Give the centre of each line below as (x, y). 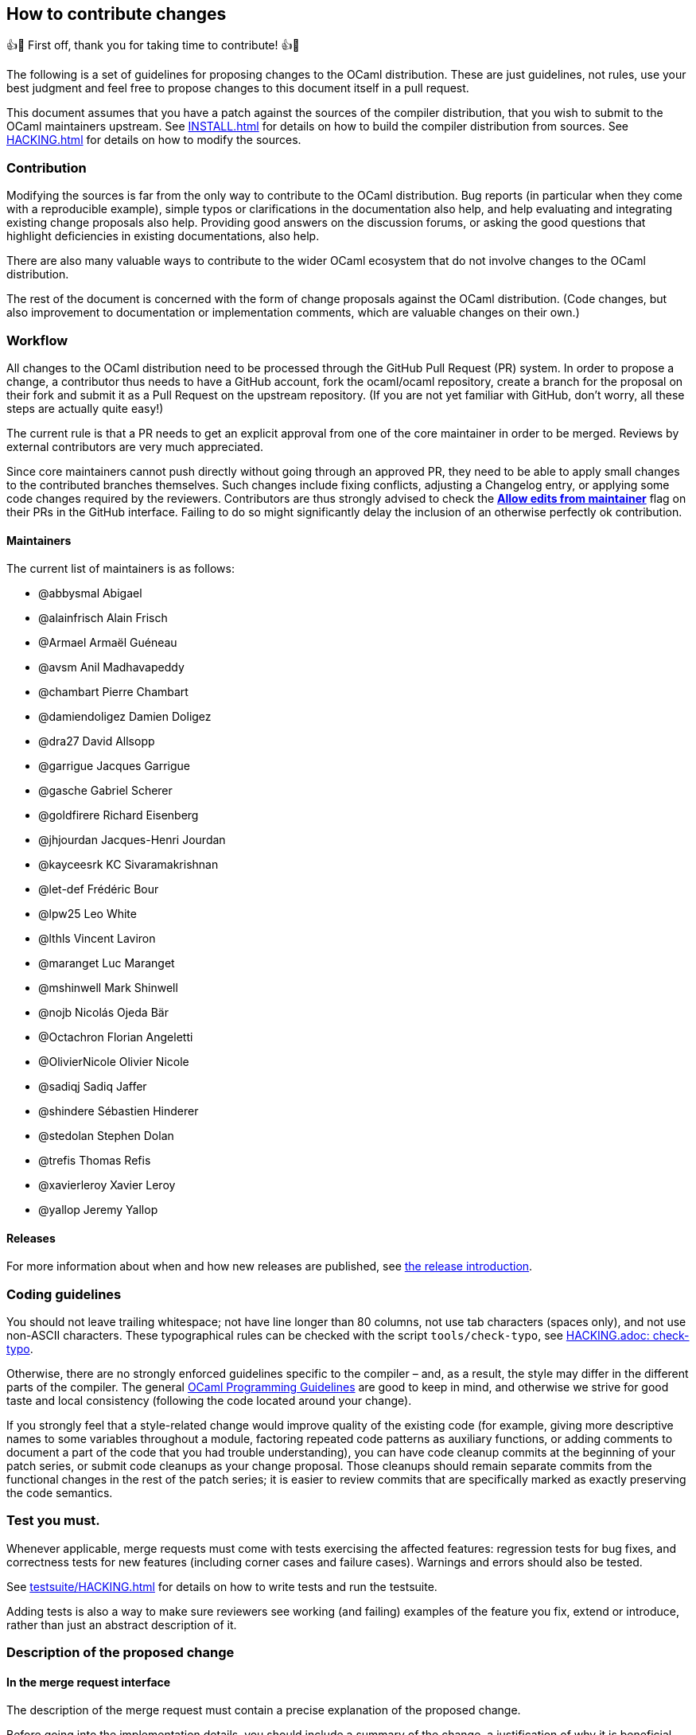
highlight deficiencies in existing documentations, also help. (163, 236)
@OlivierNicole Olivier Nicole (114, 1062)
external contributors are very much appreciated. (135, 446)
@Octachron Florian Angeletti (116, 1037)
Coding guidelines (64, 1294)
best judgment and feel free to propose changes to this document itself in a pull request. (238, 88)
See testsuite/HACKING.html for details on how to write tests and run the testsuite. (222, 1586)
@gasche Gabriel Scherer (105, 791)
